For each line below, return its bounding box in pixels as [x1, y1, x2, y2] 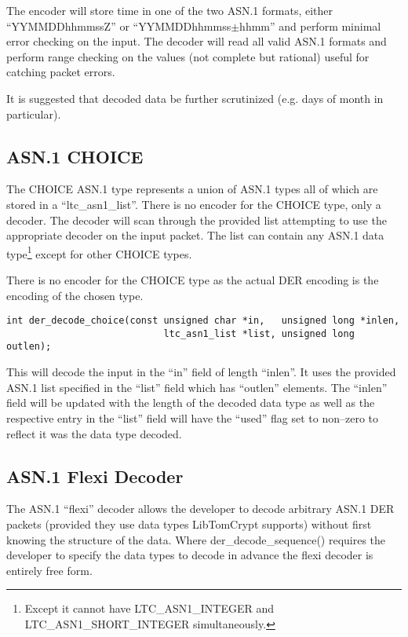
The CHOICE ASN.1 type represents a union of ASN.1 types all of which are [6, 181, 378, 197]
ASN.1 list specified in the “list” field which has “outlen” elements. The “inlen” [6, 379, 388, 395]
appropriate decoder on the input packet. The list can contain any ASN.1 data [6, 227, 384, 243]
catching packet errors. [6, 64, 115, 80]
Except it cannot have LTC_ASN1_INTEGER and [24, 600, 275, 617]
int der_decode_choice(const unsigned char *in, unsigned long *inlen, [6, 315, 400, 327]
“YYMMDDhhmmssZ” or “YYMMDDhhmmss [6, 17, 231, 34]
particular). [6, 105, 61, 122]
